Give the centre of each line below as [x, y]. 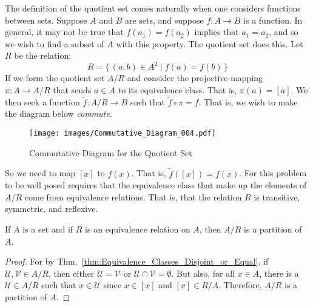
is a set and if [48, 229]
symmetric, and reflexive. [52, 209]
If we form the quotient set [55, 78]
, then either [71, 273]
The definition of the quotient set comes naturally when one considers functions [153, 8]
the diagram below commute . [59, 114]
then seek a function [42, 101]
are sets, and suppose [164, 20]
